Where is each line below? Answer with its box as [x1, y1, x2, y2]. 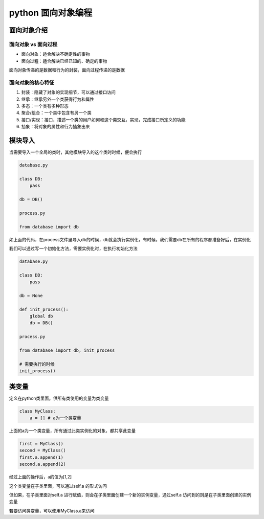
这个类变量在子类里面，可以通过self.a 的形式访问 [9, 483, 107, 489]
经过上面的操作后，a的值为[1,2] [9, 474, 72, 480]
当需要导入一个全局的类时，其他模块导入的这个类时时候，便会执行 [9, 149, 142, 155]
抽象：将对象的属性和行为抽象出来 [21, 124, 90, 130]
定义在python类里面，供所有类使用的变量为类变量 [9, 395, 109, 401]
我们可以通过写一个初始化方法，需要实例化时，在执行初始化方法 [9, 245, 138, 251]
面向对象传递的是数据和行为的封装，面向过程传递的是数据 [9, 67, 125, 73]
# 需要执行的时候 [19, 361, 55, 367]
